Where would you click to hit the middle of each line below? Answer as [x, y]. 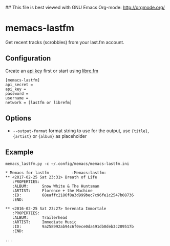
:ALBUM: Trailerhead [40, 218]
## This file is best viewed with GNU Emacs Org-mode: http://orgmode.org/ [85, 7]
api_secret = [19, 85]
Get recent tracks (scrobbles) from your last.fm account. [65, 42]
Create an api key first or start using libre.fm [52, 71]
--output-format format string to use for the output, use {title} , [81, 131]
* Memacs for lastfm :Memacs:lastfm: [56, 173]
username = [17, 98]
